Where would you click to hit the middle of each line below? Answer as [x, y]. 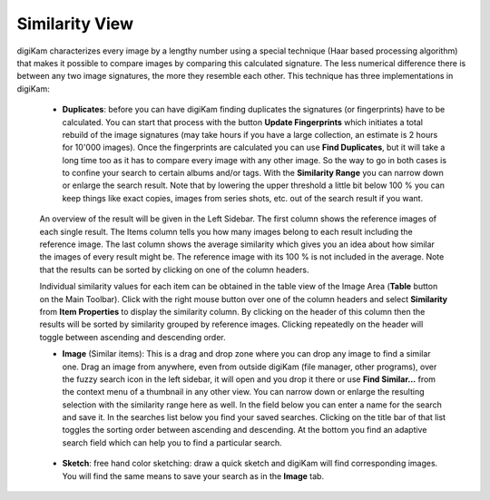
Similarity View [75, 24]
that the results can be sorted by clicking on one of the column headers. [174, 270]
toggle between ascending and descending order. [132, 337]
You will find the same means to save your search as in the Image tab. [193, 475]
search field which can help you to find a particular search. [172, 442]
